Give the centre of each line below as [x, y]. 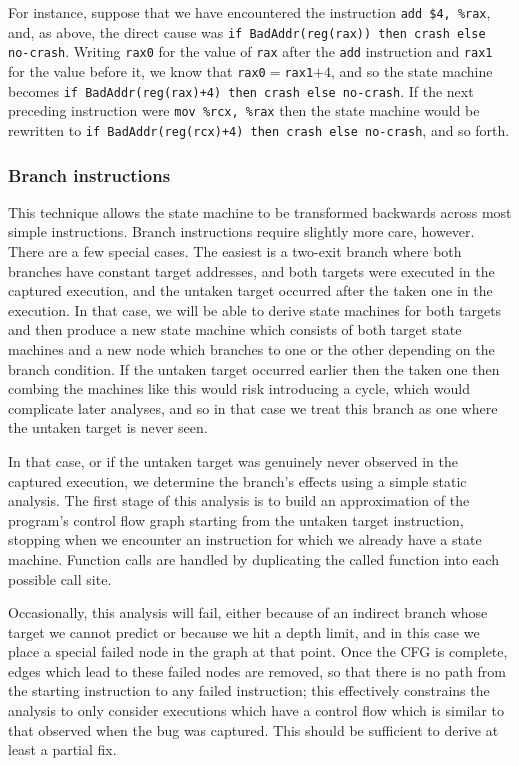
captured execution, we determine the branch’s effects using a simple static [237, 480]
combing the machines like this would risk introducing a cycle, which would [239, 388]
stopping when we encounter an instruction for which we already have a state [245, 539]
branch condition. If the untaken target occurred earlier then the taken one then [254, 368]
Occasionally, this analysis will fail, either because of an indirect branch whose [248, 612]
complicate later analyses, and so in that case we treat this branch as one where [253, 407]
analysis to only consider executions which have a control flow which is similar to [256, 710]
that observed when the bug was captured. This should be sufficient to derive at [253, 729]
